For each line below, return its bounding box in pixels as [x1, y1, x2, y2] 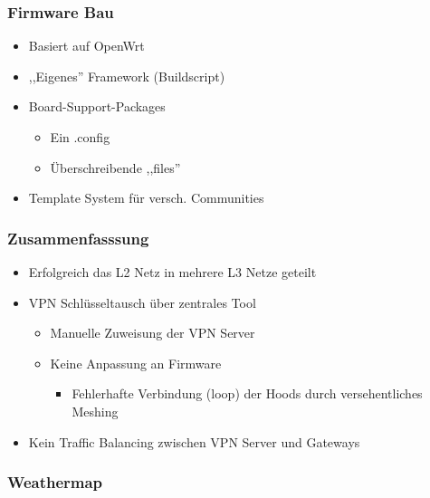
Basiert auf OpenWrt [28, 36, 145, 55]
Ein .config [50, 128, 110, 146]
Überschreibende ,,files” [50, 158, 181, 177]
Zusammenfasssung [7, 226, 149, 249]
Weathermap [7, 471, 103, 493]
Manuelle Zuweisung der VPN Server [50, 323, 255, 342]
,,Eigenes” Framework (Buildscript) [28, 66, 225, 85]
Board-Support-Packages [28, 97, 166, 116]
